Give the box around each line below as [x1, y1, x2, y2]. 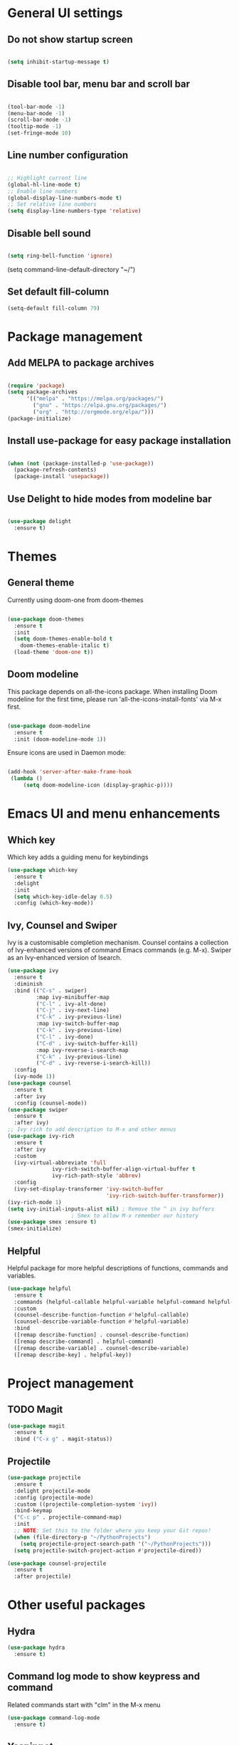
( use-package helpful [7, 1285, 72, 1292]
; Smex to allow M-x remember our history [70, 1212, 199, 1219]
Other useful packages [7, 1597, 146, 1613]
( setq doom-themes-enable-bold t [14, 636, 113, 643]
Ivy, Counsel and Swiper [7, 919, 117, 932]
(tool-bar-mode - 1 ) [7, 103, 65, 110]
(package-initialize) [7, 415, 72, 422]
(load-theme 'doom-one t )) [14, 649, 94, 656]
